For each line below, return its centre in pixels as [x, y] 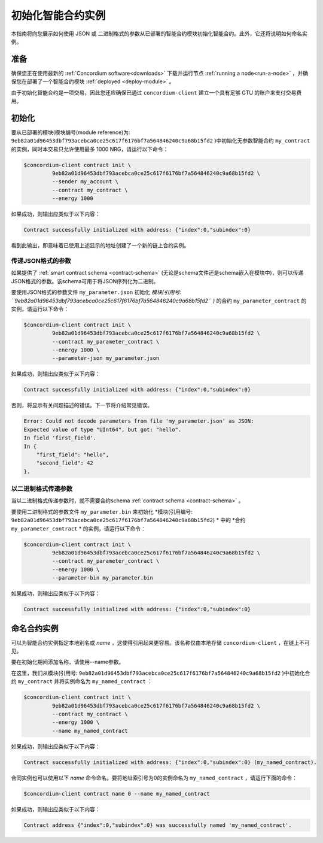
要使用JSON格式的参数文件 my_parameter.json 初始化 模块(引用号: [96, 292]
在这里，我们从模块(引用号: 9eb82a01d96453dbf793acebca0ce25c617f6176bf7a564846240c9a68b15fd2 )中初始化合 [161, 673]
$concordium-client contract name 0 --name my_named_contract [117, 794]
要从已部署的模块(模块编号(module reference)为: [71, 132]
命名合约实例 [35, 628]
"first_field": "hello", [73, 454]
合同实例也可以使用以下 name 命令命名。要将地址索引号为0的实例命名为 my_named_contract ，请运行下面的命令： [154, 778]
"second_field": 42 [65, 463]
